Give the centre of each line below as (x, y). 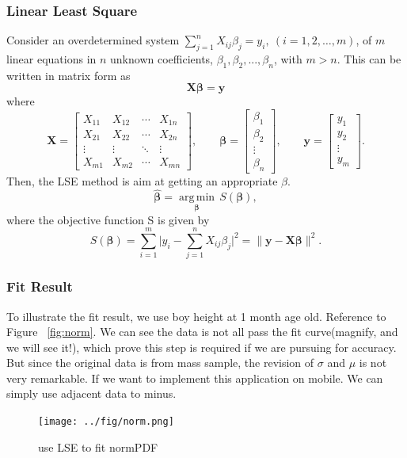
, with (288, 59)
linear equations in (51, 59)
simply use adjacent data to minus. (91, 393)
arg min (197, 198)
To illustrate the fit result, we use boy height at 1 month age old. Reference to (196, 316)
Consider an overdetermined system (93, 40)
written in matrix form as (68, 75)
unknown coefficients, (162, 59)
